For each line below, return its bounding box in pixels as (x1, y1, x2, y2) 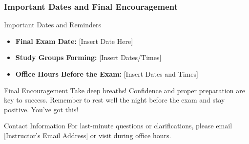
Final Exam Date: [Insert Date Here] (15, 36, 133, 46)
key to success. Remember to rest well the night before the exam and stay (4, 95, 225, 105)
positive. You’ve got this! (4, 104, 79, 114)
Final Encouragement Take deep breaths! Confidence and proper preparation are (4, 85, 245, 95)
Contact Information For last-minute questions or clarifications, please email (4, 121, 232, 131)
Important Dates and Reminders (4, 20, 101, 30)
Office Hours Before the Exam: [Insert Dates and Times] (15, 69, 198, 79)
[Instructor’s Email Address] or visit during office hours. (4, 130, 171, 140)
